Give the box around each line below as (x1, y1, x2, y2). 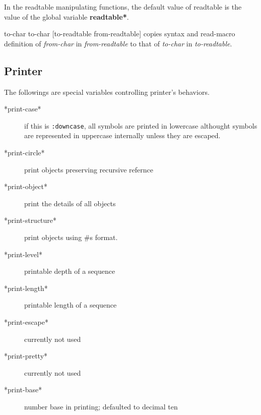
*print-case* (4, 103, 41, 114)
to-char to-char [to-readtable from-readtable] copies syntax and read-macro (4, 28, 235, 39)
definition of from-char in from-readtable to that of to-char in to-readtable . (4, 38, 232, 48)
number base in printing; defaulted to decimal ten (24, 401, 178, 411)
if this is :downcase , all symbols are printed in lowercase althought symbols (24, 120, 257, 131)
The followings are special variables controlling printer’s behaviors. (4, 86, 210, 97)
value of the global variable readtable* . (4, 11, 129, 22)
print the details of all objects (24, 198, 116, 208)
